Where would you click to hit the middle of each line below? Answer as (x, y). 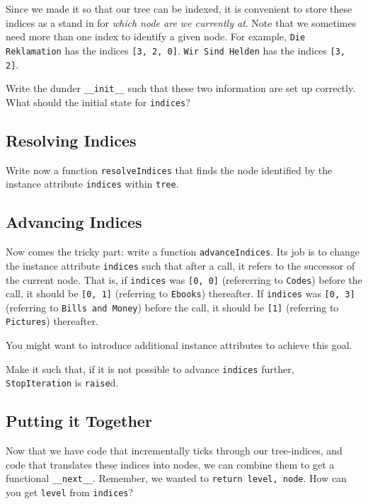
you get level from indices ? (70, 492)
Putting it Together (79, 421)
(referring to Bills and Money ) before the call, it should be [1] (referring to (172, 307)
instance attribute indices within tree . (92, 184)
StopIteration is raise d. (62, 383)
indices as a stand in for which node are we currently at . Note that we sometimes (181, 22)
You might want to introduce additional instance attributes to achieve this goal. (179, 345)
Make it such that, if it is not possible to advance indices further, (150, 368)
